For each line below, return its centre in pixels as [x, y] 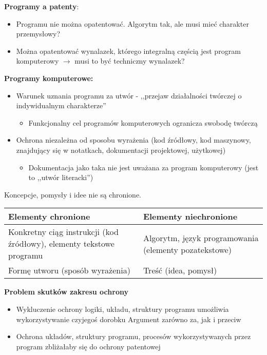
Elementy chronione [49, 216]
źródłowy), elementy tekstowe [61, 244]
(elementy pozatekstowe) [187, 249]
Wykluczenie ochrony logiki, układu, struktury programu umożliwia [122, 309]
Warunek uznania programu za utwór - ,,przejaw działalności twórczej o [129, 95]
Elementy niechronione [190, 216]
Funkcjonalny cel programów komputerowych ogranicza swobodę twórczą [143, 122]
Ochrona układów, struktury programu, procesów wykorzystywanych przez [133, 336]
